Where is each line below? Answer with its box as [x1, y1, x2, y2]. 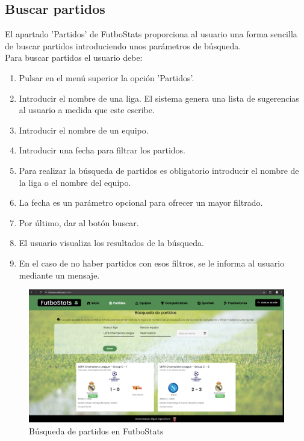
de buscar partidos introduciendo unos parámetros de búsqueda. [5, 39, 241, 52]
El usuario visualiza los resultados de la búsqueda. [19, 236, 204, 249]
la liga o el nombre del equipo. [19, 176, 131, 188]
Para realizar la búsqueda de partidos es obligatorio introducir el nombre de [19, 164, 299, 176]
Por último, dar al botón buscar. [19, 216, 139, 229]
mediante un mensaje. [19, 268, 100, 281]
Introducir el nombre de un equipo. [19, 123, 149, 136]
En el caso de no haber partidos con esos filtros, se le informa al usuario [19, 256, 285, 269]
